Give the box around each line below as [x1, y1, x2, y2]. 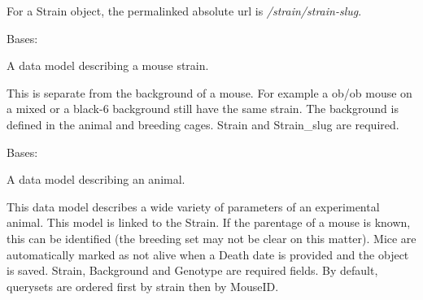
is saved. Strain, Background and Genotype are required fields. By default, [7, 262, 378, 279]
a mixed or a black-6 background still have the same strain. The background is [7, 100, 399, 117]
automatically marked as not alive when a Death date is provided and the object [7, 246, 409, 263]
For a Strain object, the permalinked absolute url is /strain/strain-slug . [7, 2, 362, 19]
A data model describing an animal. [7, 171, 185, 188]
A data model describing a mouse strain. [7, 57, 209, 74]
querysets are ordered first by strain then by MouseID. [7, 277, 279, 294]
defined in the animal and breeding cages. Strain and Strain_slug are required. [7, 115, 399, 133]
